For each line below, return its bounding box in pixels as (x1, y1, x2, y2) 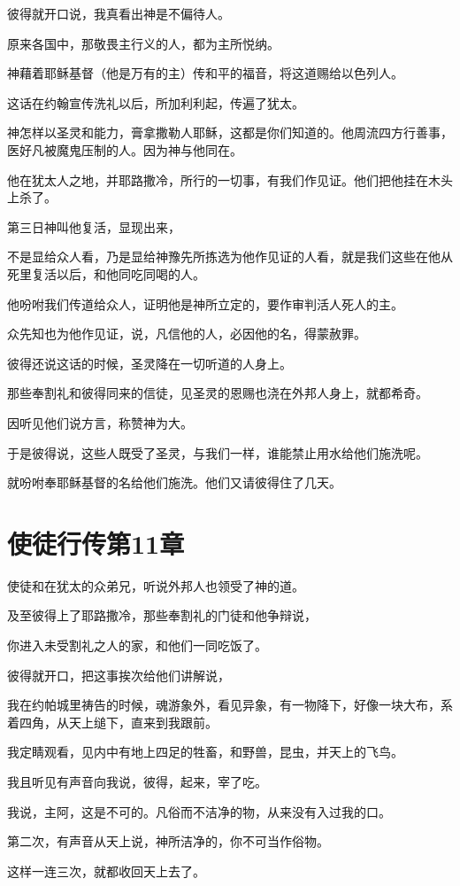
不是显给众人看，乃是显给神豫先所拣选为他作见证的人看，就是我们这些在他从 (7, 247, 453, 266)
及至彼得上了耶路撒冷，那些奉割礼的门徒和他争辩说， (7, 606, 317, 625)
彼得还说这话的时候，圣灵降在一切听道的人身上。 (7, 354, 292, 372)
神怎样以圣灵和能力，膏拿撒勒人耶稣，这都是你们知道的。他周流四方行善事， (7, 123, 453, 142)
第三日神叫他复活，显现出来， (7, 217, 180, 236)
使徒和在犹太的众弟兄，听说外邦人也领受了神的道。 (7, 576, 304, 595)
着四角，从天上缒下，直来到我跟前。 (7, 712, 218, 731)
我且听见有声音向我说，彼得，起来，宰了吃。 (7, 772, 267, 790)
